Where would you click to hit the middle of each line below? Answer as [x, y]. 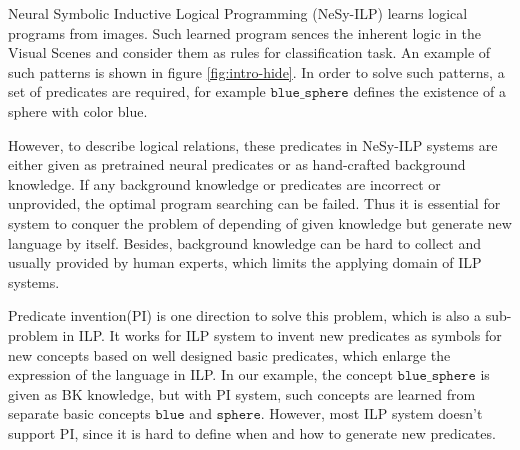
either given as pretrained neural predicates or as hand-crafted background [237, 164]
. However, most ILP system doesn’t [371, 413]
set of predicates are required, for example [137, 91]
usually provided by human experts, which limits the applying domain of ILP [245, 262]
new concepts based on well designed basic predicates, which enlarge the [229, 354]
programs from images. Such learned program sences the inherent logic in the [245, 32]
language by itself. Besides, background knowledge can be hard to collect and [245, 242]
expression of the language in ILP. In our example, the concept [200, 374]
